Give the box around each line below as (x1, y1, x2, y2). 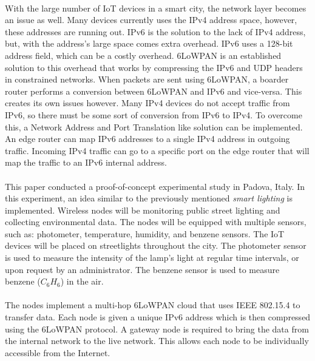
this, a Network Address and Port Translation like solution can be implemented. (5, 120, 303, 133)
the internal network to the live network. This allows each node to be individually (5, 334, 309, 347)
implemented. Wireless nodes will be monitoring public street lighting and (5, 203, 280, 216)
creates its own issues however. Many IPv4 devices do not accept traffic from (5, 96, 290, 109)
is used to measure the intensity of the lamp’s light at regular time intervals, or (5, 251, 299, 264)
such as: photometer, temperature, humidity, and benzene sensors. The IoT (5, 227, 285, 240)
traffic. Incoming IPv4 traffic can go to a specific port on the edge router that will (5, 144, 310, 157)
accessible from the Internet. (5, 346, 110, 359)
